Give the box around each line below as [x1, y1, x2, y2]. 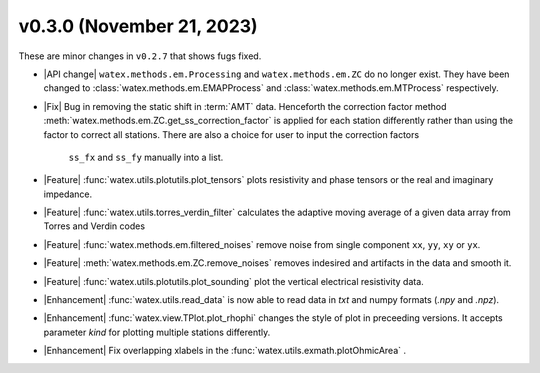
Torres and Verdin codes [43, 220, 145, 232]
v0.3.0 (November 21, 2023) [18, 15, 259, 37]
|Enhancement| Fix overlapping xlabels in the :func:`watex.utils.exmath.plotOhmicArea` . [43, 345, 407, 357]
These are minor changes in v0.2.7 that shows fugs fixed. [18, 50, 262, 62]
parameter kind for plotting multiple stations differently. [43, 326, 271, 338]
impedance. [43, 188, 93, 200]
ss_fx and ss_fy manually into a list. [68, 151, 224, 163]
